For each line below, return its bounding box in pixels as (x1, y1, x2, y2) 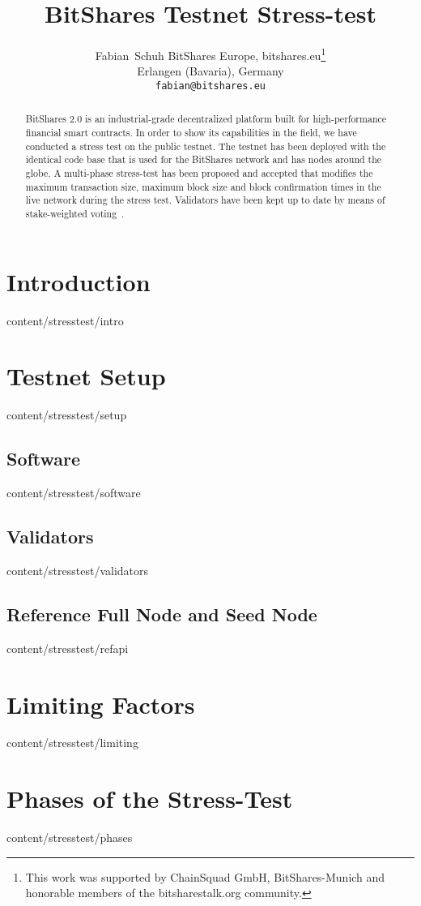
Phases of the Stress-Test (6, 782, 293, 815)
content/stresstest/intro (6, 311, 124, 328)
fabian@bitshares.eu (155, 79, 266, 92)
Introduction (6, 264, 151, 298)
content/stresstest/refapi (6, 639, 129, 656)
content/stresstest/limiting (6, 734, 138, 751)
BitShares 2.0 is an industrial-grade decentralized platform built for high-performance (25, 112, 387, 126)
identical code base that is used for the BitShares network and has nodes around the (25, 152, 382, 166)
